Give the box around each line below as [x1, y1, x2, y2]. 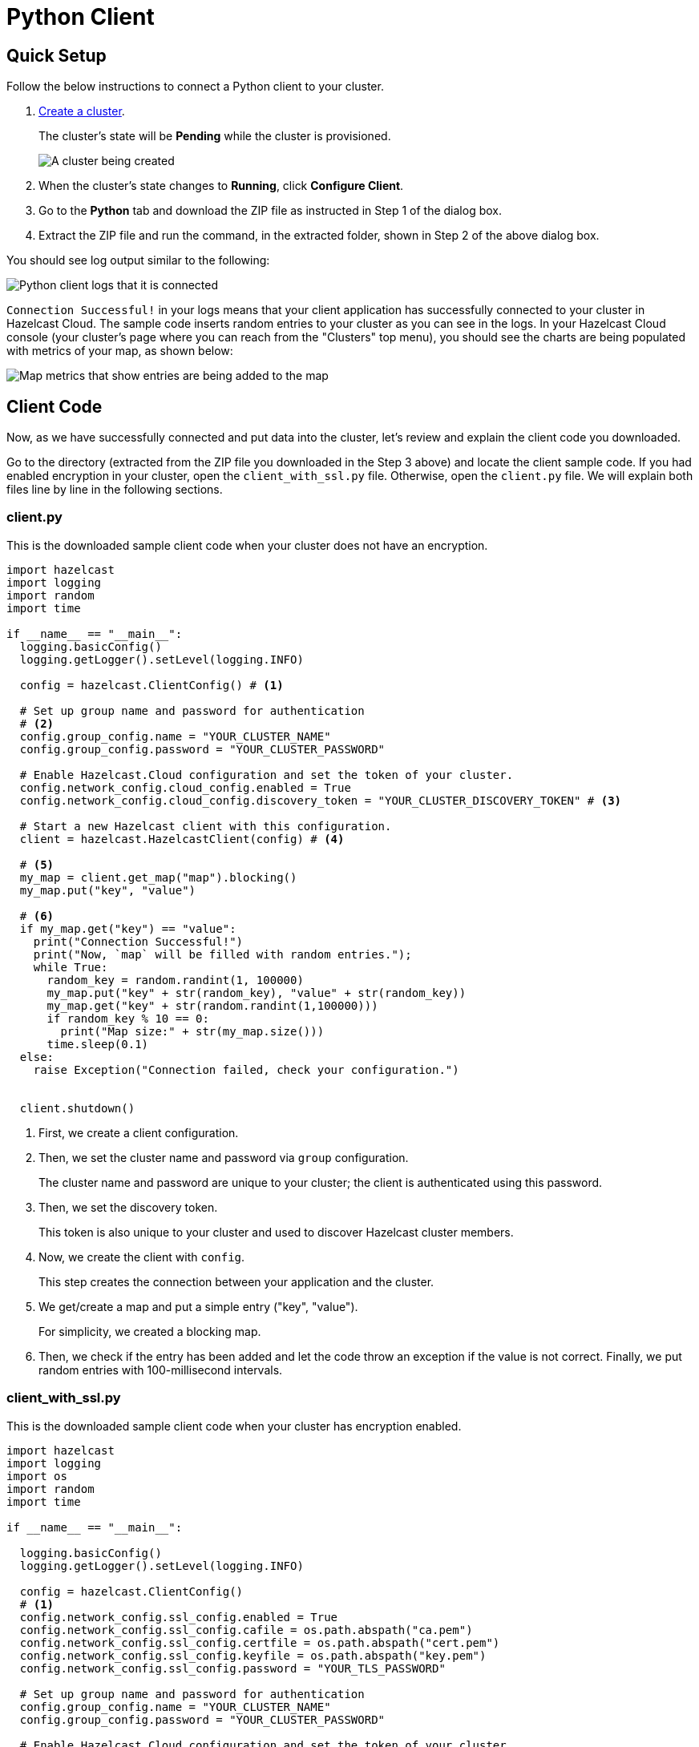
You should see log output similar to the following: [6, 253, 270, 268]
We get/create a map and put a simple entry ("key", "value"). [38, 1299, 358, 1313]
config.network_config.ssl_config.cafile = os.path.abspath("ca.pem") [19, 1623, 473, 1636]
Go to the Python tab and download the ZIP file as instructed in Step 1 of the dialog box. [38, 204, 502, 218]
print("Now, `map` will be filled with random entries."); [33, 947, 412, 961]
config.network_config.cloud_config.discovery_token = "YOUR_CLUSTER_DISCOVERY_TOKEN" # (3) [19, 793, 622, 807]
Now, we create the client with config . [38, 1249, 245, 1264]
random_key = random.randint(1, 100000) [46, 973, 304, 986]
